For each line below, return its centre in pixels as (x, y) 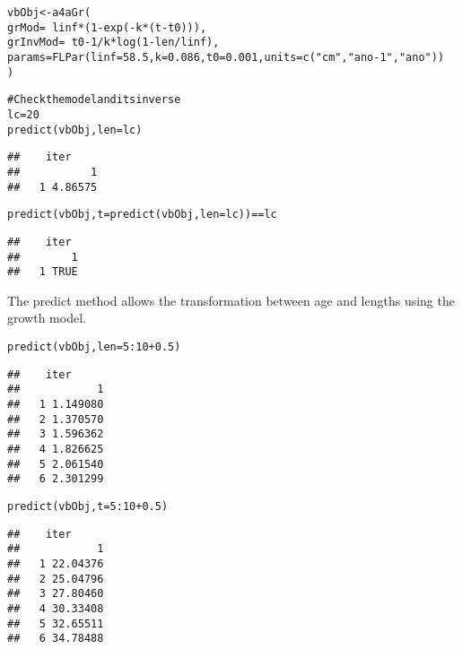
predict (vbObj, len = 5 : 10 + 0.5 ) (94, 347)
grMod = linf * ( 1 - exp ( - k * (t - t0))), (107, 27)
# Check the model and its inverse (94, 100)
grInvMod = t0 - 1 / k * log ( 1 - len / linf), (113, 43)
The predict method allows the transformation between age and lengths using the (231, 300)
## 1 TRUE (43, 272)
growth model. (47, 318)
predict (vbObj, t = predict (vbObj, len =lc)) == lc (142, 215)
